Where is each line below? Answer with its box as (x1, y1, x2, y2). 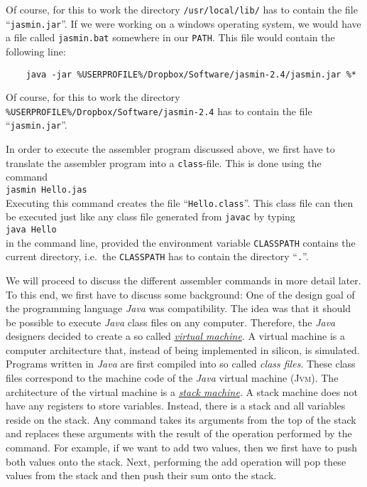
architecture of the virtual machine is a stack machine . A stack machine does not (6, 384, 358, 399)
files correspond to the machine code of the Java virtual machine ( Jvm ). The (6, 370, 339, 385)
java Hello (6, 224, 57, 235)
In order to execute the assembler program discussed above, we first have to (6, 141, 335, 156)
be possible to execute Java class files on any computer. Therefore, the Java (6, 314, 336, 329)
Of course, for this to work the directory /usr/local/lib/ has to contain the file (6, 2, 358, 16)
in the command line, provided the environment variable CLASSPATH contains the (6, 235, 356, 250)
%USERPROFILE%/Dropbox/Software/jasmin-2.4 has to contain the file (6, 103, 312, 118)
